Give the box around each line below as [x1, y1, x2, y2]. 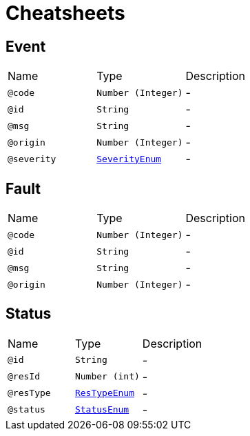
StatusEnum [74, 404, 129, 415]
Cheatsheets [6, 1, 125, 25]
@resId [8, 371, 40, 382]
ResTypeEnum [74, 388, 135, 399]
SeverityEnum [96, 153, 162, 164]
